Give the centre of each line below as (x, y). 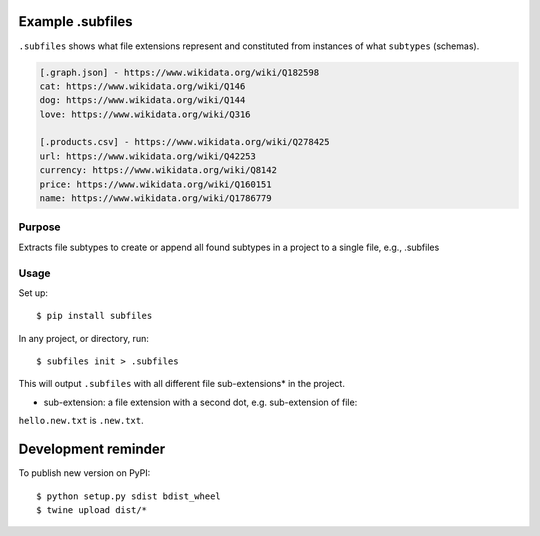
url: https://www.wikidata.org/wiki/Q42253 (148, 156)
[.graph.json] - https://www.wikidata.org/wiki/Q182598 (179, 72)
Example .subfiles (75, 21)
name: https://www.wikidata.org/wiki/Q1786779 (155, 198)
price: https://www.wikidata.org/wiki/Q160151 (155, 184)
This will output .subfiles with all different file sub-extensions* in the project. (181, 384)
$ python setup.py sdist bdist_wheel (129, 496)
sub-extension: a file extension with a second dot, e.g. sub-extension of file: (200, 402)
